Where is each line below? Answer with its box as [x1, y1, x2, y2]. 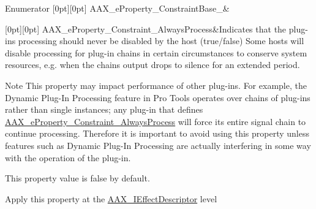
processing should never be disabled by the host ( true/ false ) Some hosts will [18, 34, 304, 47]
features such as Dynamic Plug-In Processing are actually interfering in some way [5, 139, 311, 151]
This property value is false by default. [5, 172, 150, 184]
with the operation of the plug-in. [5, 151, 131, 164]
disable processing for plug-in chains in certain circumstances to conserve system [5, 46, 307, 59]
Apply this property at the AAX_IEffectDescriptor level [5, 192, 217, 205]
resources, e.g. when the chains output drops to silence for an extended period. [5, 58, 300, 71]
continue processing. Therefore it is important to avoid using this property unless [5, 127, 310, 140]
